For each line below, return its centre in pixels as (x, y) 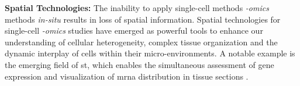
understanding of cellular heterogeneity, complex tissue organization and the (141, 42)
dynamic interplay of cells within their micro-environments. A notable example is (150, 53)
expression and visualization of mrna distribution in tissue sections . (127, 76)
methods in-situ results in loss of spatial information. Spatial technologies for (143, 19)
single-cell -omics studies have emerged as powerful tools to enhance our (134, 31)
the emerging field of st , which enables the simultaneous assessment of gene (139, 64)
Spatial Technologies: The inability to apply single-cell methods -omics (137, 8)
